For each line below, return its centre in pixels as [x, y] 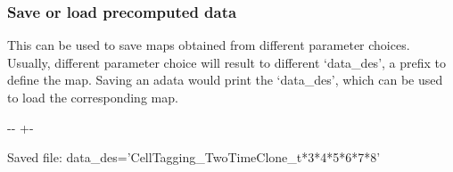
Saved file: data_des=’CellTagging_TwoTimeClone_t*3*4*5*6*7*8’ [194, 157]
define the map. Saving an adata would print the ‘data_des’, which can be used [225, 80]
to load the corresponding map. [93, 97]
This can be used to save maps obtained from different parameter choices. [209, 45]
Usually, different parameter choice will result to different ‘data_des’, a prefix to [227, 62]
